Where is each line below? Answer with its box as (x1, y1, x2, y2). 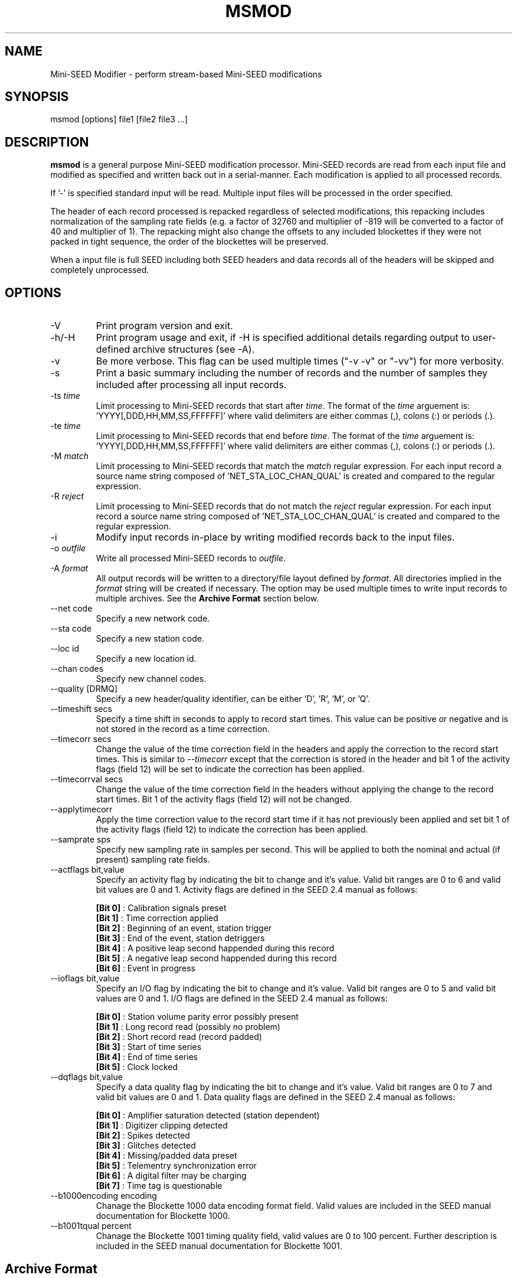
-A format (50, 563, 89, 574)
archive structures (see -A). (132, 343, 255, 356)
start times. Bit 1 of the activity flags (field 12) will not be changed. (96, 794, 352, 805)
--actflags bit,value (50, 864, 125, 875)
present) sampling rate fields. (96, 854, 210, 865)
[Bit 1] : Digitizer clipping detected (96, 1120, 228, 1131)
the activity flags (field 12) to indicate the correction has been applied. (96, 824, 368, 835)
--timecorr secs (50, 734, 112, 744)
